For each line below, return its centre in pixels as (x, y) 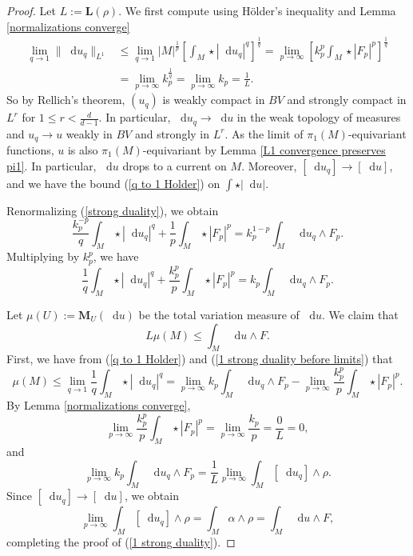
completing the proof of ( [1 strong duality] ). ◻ (121, 542)
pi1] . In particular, (52, 165)
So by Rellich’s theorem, (66, 100)
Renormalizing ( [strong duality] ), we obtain (113, 210)
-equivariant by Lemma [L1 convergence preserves (264, 149)
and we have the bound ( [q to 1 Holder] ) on (113, 183)
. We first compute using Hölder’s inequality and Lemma (257, 10)
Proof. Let (31, 10)
